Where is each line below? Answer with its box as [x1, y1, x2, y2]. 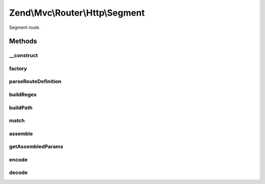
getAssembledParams [9, 143, 63, 150]
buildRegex [9, 91, 37, 98]
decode [9, 169, 28, 176]
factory [9, 65, 27, 72]
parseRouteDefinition [9, 78, 61, 85]
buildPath [9, 104, 33, 111]
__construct [9, 52, 38, 59]
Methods [9, 37, 37, 46]
